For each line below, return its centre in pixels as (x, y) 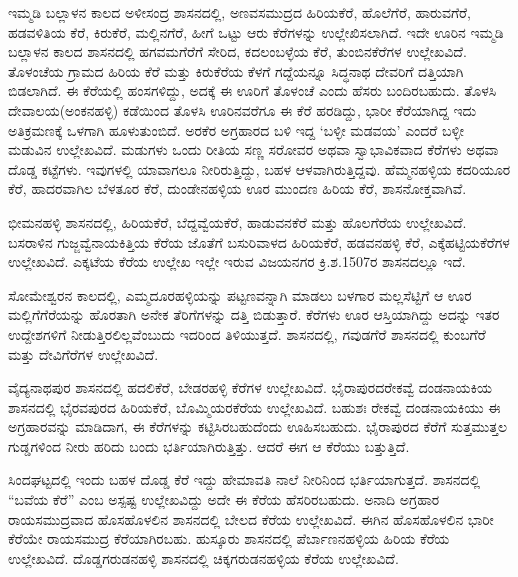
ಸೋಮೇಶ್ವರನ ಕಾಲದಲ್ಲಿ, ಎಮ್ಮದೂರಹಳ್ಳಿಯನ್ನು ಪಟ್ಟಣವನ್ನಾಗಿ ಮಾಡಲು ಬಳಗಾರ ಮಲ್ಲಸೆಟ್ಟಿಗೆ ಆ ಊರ (240, 294)
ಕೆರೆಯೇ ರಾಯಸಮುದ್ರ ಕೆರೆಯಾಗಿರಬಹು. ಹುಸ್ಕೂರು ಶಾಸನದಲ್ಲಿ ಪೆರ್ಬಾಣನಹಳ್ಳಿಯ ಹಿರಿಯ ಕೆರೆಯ (229, 538)
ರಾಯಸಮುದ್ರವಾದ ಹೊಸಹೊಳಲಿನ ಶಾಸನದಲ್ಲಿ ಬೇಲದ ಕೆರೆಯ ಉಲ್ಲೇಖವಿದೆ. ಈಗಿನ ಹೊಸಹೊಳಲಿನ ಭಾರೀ (251, 518)
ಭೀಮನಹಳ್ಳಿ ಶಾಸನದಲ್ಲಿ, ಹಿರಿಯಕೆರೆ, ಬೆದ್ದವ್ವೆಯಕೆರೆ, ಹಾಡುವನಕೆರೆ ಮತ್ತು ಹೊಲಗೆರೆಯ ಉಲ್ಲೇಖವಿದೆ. (237, 221)
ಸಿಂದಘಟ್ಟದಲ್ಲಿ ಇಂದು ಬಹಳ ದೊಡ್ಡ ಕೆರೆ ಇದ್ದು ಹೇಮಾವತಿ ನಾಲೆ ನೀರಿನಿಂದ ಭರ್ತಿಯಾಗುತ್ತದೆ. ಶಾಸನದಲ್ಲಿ (244, 479)
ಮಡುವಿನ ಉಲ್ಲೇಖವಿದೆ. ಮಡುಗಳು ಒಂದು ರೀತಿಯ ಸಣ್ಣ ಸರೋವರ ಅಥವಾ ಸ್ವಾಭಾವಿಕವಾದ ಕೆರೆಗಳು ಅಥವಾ (253, 149)
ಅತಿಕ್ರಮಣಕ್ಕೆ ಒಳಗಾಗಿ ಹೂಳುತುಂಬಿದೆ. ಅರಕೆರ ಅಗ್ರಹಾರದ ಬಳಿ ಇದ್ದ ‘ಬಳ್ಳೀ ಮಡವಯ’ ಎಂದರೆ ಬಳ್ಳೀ (236, 129)
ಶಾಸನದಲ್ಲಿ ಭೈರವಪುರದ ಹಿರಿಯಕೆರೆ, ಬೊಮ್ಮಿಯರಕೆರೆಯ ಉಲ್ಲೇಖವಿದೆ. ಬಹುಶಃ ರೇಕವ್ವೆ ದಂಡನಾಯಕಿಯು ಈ (254, 406)
